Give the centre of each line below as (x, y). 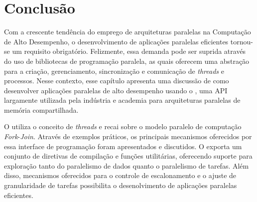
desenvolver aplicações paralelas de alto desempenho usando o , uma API (116, 90)
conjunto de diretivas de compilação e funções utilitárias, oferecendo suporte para (128, 156)
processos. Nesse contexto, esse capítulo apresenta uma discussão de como (117, 81)
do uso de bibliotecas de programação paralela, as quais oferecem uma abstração (127, 61)
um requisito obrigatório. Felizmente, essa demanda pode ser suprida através (129, 51)
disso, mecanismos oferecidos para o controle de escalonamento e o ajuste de (120, 175)
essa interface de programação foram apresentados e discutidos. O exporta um (123, 146)
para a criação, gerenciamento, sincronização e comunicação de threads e (114, 71)
